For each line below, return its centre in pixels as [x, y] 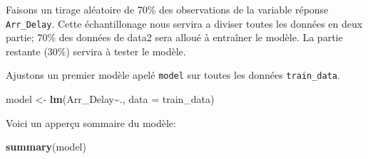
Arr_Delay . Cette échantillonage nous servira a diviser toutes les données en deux [184, 23]
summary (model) [46, 147]
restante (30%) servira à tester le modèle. [96, 51]
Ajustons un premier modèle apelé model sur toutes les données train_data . [173, 75]
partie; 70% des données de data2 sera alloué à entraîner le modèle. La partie [174, 37]
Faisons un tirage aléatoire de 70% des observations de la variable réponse [167, 9]
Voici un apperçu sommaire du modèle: [91, 122]
